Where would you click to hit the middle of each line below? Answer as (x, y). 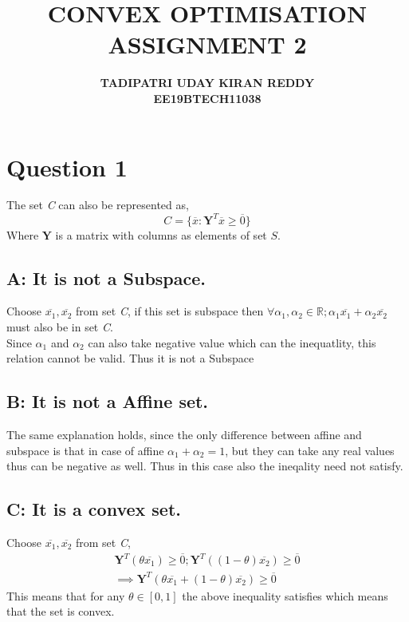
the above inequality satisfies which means (285, 595)
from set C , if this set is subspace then (169, 311)
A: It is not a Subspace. (106, 277)
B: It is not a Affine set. (108, 401)
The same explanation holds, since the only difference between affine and (184, 434)
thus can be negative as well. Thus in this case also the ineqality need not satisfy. (205, 466)
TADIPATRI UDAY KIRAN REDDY (207, 83)
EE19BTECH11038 (207, 98)
